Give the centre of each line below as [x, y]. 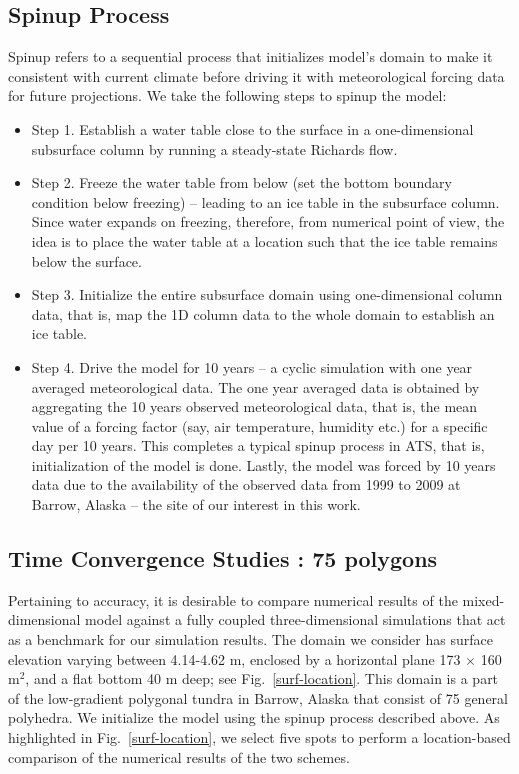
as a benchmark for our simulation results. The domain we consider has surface [250, 639]
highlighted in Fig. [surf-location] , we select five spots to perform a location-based [259, 737]
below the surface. [86, 260]
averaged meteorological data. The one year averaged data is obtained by [255, 386]
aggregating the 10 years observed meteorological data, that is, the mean [254, 406]
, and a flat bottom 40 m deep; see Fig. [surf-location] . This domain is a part [262, 678]
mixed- [483, 599]
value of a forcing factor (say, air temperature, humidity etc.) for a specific [259, 425]
